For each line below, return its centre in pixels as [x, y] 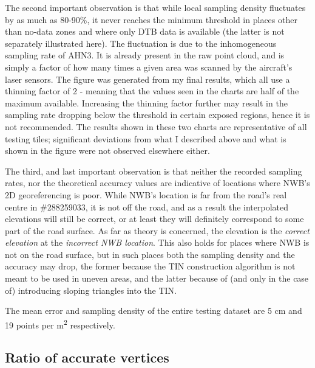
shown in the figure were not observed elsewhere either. [107, 151]
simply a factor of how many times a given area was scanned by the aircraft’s [149, 67]
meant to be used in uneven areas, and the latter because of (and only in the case [157, 278]
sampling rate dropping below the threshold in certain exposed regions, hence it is [157, 115]
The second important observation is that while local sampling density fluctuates [155, 7]
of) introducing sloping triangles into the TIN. [91, 290]
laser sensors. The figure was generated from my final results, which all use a [147, 79]
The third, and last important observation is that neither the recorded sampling [154, 171]
